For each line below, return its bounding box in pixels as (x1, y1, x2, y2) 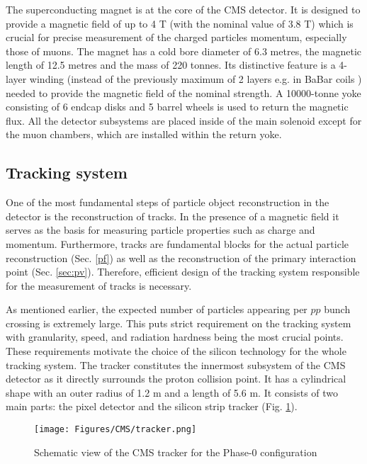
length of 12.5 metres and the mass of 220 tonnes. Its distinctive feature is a (6, 57, 336, 72)
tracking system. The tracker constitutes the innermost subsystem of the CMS (6, 357, 346, 372)
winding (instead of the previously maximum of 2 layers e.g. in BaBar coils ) (29, 71, 362, 86)
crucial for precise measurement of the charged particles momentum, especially (6, 30, 347, 45)
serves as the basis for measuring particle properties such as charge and (6, 222, 315, 237)
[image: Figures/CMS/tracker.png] (34, 424, 197, 435)
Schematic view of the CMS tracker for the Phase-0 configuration (34, 444, 317, 459)
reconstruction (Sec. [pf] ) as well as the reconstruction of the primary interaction (6, 250, 356, 265)
